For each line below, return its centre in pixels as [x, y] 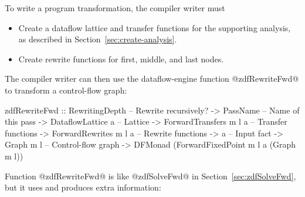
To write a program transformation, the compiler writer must [115, 8]
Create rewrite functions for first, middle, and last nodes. [121, 59]
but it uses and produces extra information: [83, 187]
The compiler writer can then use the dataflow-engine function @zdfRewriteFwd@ [152, 79]
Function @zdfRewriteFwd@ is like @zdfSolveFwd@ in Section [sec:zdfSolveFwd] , [150, 176]
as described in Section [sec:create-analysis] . [98, 39]
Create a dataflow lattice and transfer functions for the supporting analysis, [155, 27]
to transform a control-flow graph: [66, 90]
